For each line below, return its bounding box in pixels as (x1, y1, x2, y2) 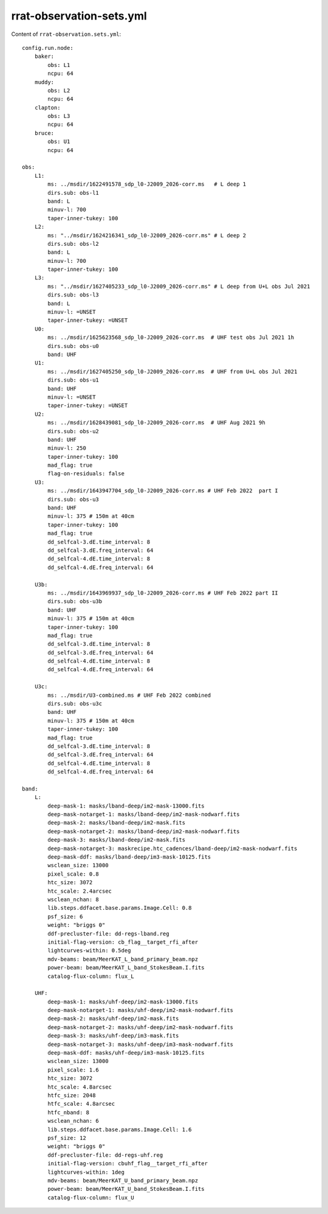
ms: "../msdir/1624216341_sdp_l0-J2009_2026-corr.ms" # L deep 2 (47, 232, 247, 239)
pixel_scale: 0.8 (47, 870, 100, 877)
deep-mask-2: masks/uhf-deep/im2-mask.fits (47, 1015, 179, 1022)
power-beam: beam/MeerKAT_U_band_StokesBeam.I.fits (47, 1185, 205, 1193)
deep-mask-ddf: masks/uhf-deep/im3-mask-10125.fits (47, 1050, 205, 1056)
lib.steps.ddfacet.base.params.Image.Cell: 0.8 (47, 904, 192, 912)
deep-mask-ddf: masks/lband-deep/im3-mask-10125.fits (47, 854, 211, 860)
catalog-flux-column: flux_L (47, 972, 135, 980)
